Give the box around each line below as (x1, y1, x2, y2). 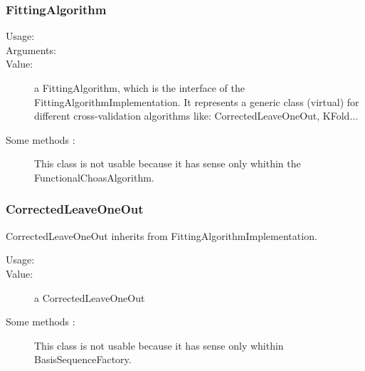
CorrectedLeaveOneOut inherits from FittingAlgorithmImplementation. (6, 228, 317, 243)
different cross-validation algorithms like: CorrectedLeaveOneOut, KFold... (34, 108, 359, 123)
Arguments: (6, 42, 56, 57)
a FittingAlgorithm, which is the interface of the (34, 80, 245, 95)
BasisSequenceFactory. (34, 352, 132, 367)
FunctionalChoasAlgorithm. (34, 169, 154, 184)
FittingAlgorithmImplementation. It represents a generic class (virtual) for (34, 94, 359, 109)
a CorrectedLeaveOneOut (34, 290, 145, 305)
